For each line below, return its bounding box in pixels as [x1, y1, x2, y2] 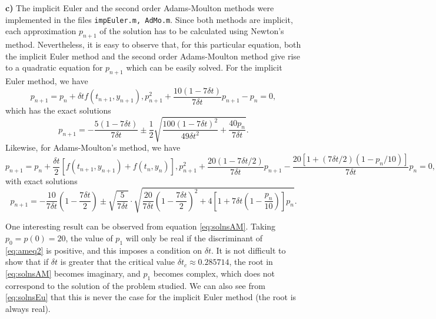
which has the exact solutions [5, 104, 111, 117]
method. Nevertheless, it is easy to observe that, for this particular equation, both [5, 38, 301, 51]
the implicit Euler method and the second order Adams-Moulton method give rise [5, 49, 301, 62]
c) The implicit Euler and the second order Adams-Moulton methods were [5, 2, 274, 14]
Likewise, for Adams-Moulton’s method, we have [5, 141, 181, 154]
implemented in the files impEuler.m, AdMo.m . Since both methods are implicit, [5, 13, 293, 25]
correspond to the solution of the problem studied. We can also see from [5, 279, 265, 291]
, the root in [229, 255, 273, 268]
